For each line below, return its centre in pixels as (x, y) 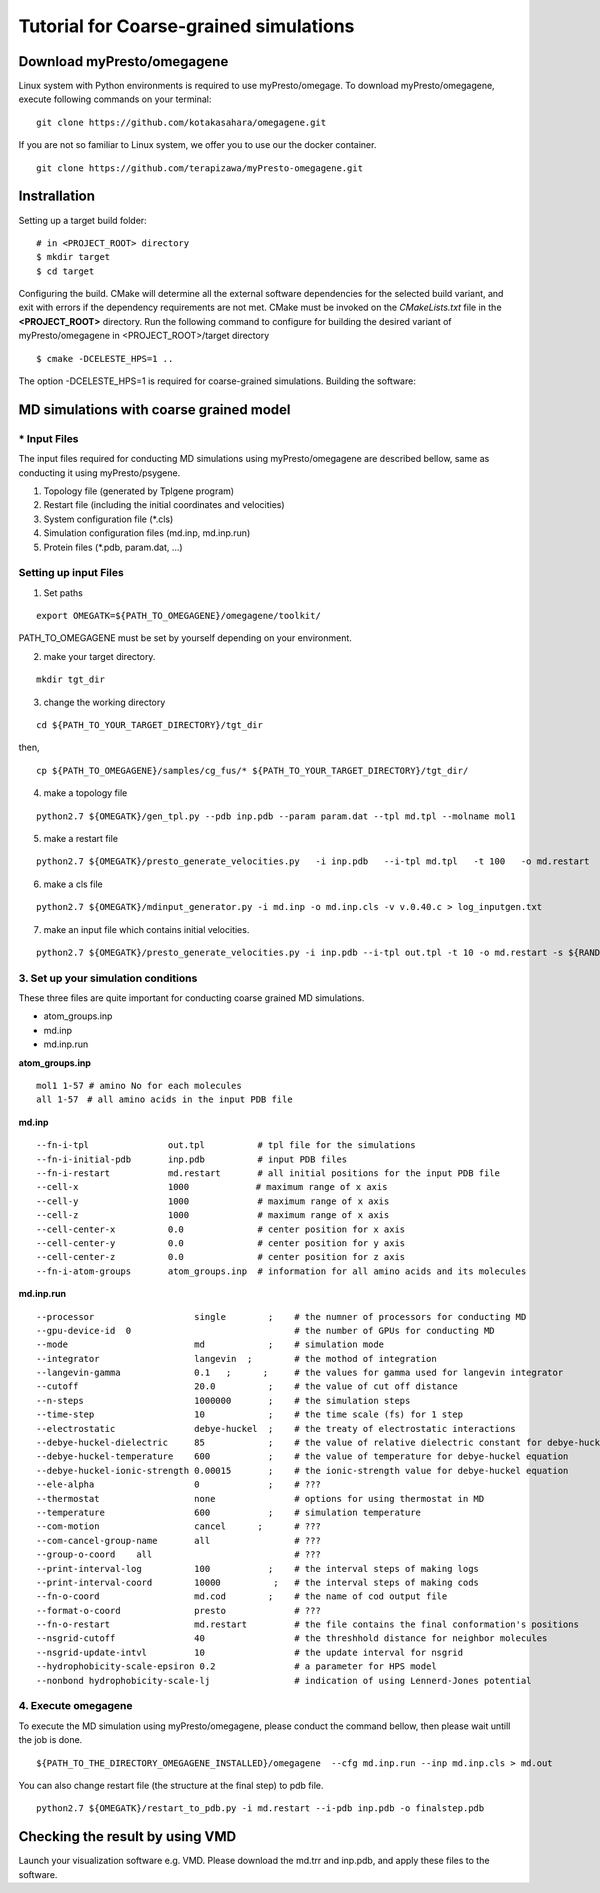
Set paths (63, 592)
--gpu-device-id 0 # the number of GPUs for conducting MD (265, 1330)
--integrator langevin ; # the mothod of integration (236, 1358)
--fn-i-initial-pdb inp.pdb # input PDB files (192, 1159)
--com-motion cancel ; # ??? (179, 1526)
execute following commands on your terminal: (115, 99)
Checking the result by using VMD (127, 1836)
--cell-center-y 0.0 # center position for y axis (221, 1243)
